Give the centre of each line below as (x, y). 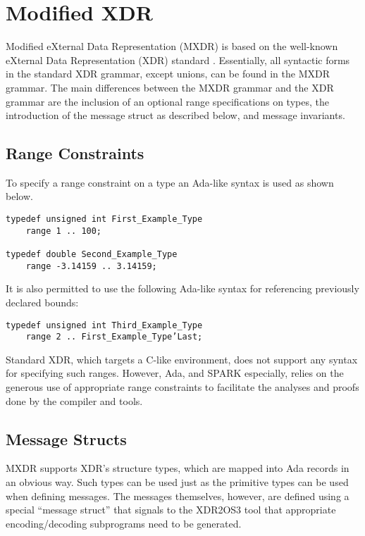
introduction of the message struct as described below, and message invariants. (175, 115)
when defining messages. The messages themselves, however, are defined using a (178, 496)
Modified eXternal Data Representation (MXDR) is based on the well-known (172, 46)
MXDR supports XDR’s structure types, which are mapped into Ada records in (178, 468)
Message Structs (66, 438)
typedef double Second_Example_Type (92, 255)
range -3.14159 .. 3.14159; (91, 266)
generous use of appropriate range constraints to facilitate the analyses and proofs (182, 387)
